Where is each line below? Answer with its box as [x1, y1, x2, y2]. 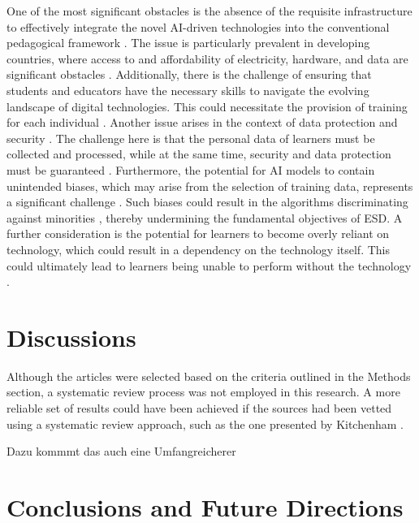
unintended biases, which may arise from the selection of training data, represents [6, 177, 413, 194]
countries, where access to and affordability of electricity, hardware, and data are [6, 50, 408, 67]
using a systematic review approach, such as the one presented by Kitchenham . [6, 415, 404, 432]
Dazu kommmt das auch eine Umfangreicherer [6, 443, 236, 460]
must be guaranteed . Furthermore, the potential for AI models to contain [6, 161, 375, 178]
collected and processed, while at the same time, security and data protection [6, 145, 391, 162]
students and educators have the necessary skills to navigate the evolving [6, 81, 369, 98]
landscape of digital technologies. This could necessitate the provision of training [6, 97, 408, 115]
